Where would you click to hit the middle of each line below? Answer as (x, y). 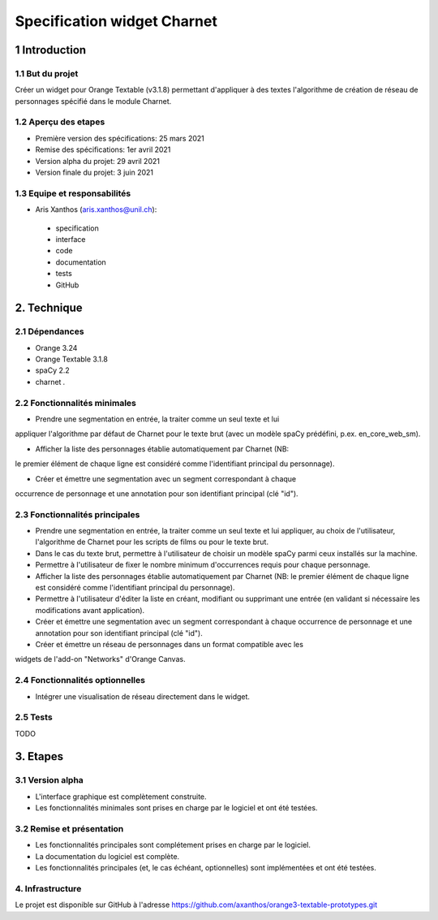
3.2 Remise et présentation (69, 828)
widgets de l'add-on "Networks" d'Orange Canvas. (100, 659)
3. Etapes (39, 756)
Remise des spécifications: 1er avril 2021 (103, 149)
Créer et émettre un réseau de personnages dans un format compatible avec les (170, 644)
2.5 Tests (34, 717)
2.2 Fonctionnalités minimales (76, 403)
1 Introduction (51, 50)
